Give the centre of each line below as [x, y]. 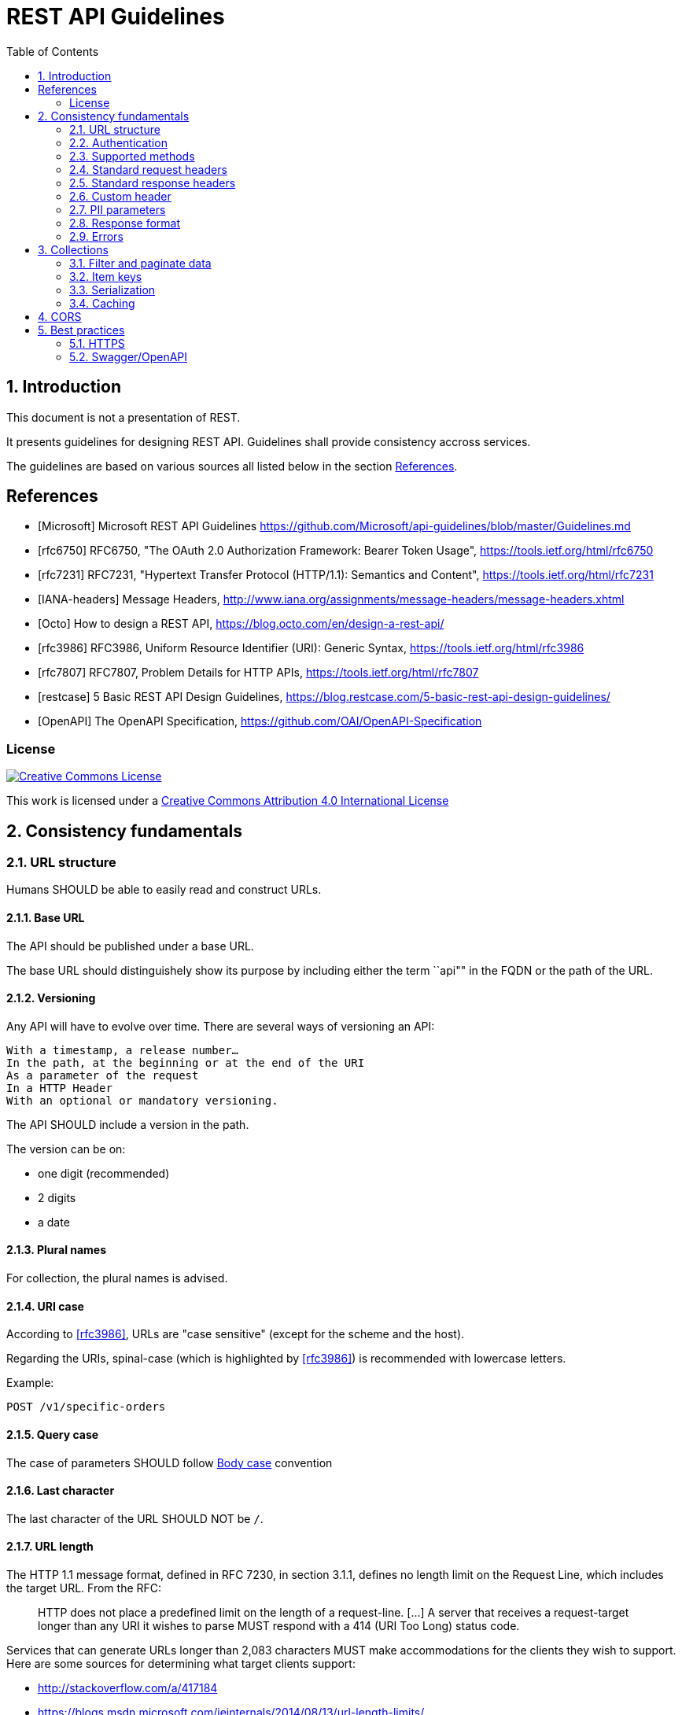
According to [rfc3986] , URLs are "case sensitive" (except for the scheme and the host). [236, 1334]
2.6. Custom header [120, 196]
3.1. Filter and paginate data [140, 263]
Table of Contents [53, 51]
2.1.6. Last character [61, 1491]
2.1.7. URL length [50, 1547]
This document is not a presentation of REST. [123, 417]
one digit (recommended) [104, 1173]
